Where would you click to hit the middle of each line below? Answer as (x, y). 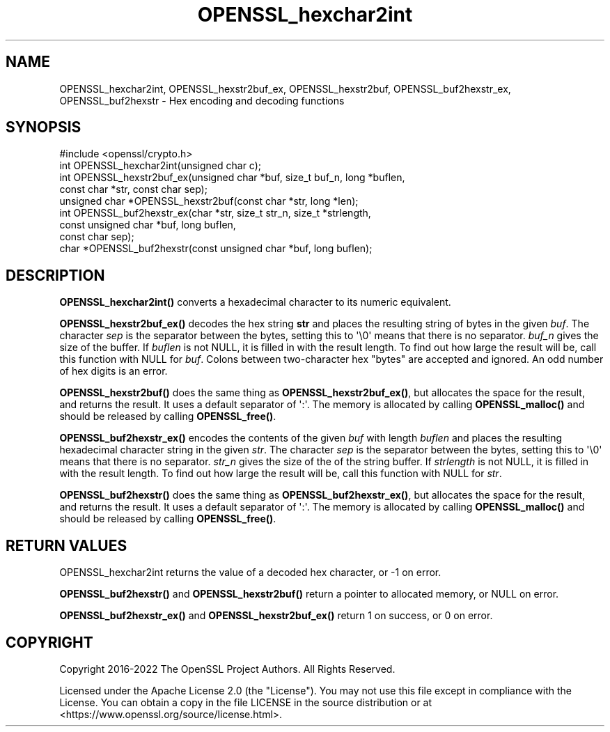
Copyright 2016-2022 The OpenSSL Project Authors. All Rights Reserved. (227, 669)
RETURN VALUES (67, 545)
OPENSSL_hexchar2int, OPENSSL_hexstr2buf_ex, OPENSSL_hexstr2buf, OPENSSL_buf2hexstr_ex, (285, 88)
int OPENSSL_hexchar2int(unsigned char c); (161, 166)
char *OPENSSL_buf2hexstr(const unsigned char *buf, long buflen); (216, 249)
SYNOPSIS (44, 127)
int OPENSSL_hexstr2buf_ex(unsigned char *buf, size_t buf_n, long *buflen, (232, 178)
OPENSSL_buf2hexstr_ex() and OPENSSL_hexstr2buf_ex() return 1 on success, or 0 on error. (276, 616)
